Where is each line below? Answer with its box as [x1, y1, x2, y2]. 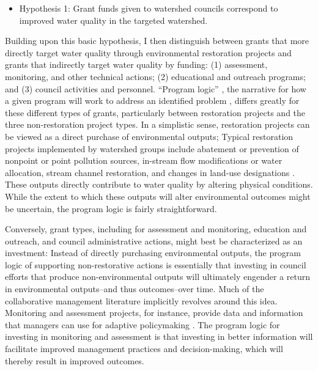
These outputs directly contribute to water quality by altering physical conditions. [5, 178, 313, 191]
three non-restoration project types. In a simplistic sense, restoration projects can [5, 118, 310, 131]
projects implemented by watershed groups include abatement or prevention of [5, 142, 299, 155]
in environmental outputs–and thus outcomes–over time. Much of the [5, 282, 264, 295]
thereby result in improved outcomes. [5, 354, 144, 367]
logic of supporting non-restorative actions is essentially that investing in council [5, 258, 306, 271]
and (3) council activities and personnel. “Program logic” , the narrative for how [5, 82, 306, 95]
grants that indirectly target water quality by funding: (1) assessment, [5, 58, 268, 71]
